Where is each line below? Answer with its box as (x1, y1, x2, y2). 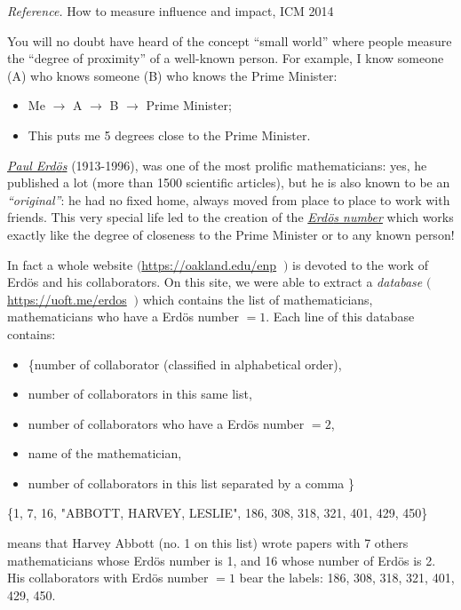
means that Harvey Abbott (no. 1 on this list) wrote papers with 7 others (7, 534, 409, 552)
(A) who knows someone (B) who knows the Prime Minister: (7, 66, 338, 84)
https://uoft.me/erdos (7, 289, 127, 308)
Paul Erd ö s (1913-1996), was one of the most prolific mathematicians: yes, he (7, 155, 427, 174)
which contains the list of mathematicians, (142, 289, 373, 308)
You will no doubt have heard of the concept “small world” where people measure (7, 31, 452, 50)
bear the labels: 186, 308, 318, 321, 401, (239, 568, 455, 587)
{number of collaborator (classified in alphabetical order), (28, 354, 342, 373)
